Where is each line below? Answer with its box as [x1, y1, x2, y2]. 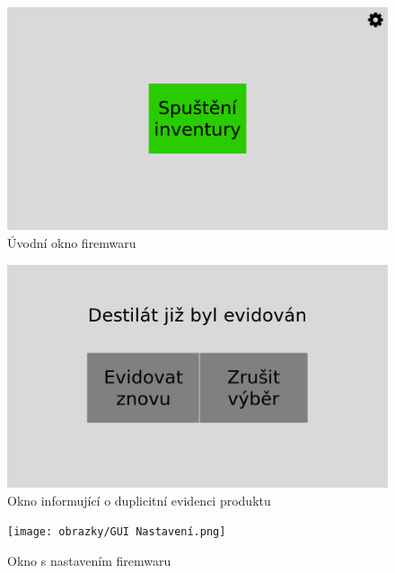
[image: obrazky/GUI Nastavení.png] [7, 525, 226, 539]
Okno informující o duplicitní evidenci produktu [7, 490, 271, 509]
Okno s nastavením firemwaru [7, 551, 171, 569]
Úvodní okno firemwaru [7, 234, 136, 252]
